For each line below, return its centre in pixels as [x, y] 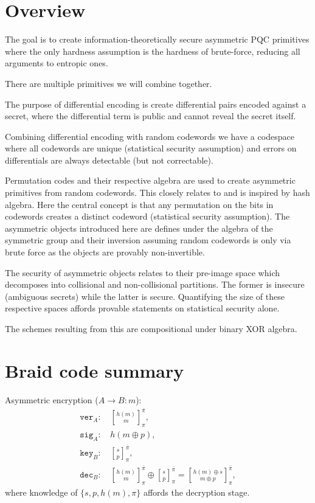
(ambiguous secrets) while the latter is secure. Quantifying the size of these [145, 296]
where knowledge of [41, 492]
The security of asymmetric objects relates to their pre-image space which [143, 272]
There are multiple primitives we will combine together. [109, 83]
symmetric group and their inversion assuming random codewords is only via [148, 240]
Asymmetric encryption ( [52, 399]
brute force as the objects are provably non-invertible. [105, 252]
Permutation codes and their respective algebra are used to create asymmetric [150, 180]
